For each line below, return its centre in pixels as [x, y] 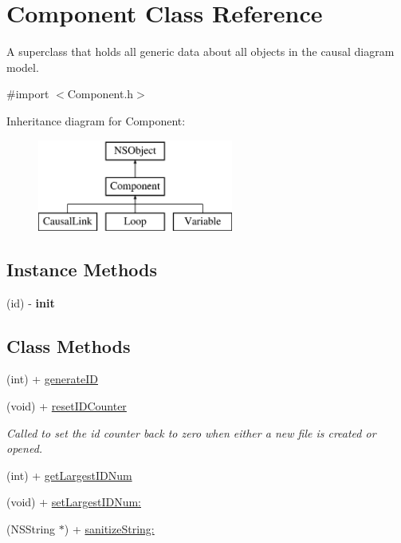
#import [28, 94]
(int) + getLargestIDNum [69, 475]
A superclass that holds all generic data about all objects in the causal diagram [200, 52]
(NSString [31, 529]
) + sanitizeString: [109, 529]
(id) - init [31, 302]
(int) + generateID [52, 379]
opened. [25, 448]
